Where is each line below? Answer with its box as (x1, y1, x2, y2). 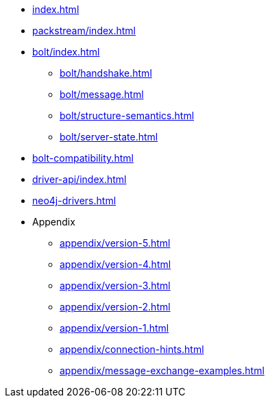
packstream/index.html (32, 25, 136, 36)
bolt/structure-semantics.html (60, 110, 195, 121)
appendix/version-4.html (60, 258, 171, 270)
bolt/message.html (60, 88, 144, 100)
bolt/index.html (32, 46, 100, 58)
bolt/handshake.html (60, 67, 152, 79)
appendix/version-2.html (60, 301, 171, 313)
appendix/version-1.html (60, 322, 169, 334)
